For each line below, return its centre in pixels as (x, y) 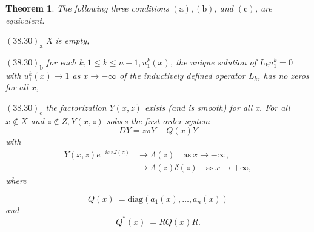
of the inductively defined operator (182, 75)
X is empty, (68, 40)
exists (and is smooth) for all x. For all (217, 107)
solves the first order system (158, 120)
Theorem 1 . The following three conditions (87, 8)
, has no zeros (283, 75)
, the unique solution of (213, 61)
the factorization (76, 107)
